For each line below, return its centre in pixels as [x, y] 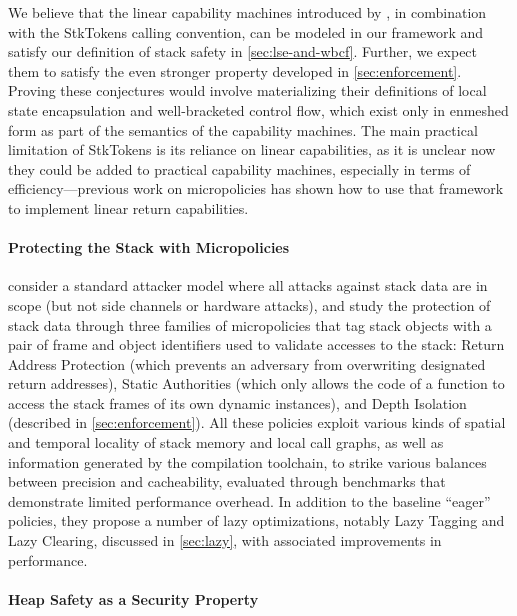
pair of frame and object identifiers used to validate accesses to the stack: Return [256, 344]
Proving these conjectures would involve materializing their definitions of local [247, 90]
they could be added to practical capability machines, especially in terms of [239, 168]
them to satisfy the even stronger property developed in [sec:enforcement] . [235, 70]
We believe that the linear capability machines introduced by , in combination [247, 12]
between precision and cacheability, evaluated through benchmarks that [227, 481]
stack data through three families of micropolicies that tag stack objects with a [250, 324]
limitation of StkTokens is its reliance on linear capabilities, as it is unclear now [252, 149]
